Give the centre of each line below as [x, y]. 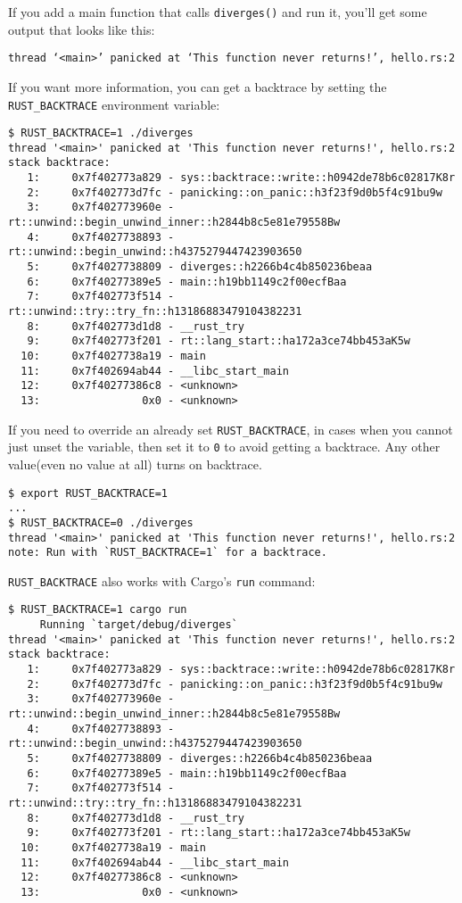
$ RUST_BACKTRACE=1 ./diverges [101, 133]
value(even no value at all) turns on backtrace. [135, 464]
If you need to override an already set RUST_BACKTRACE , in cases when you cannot [231, 429]
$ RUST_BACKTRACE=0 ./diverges [101, 522]
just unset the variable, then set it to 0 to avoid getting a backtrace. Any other [224, 447]
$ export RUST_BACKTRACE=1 [88, 493]
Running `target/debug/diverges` [139, 625]
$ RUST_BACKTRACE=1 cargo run [98, 610]
